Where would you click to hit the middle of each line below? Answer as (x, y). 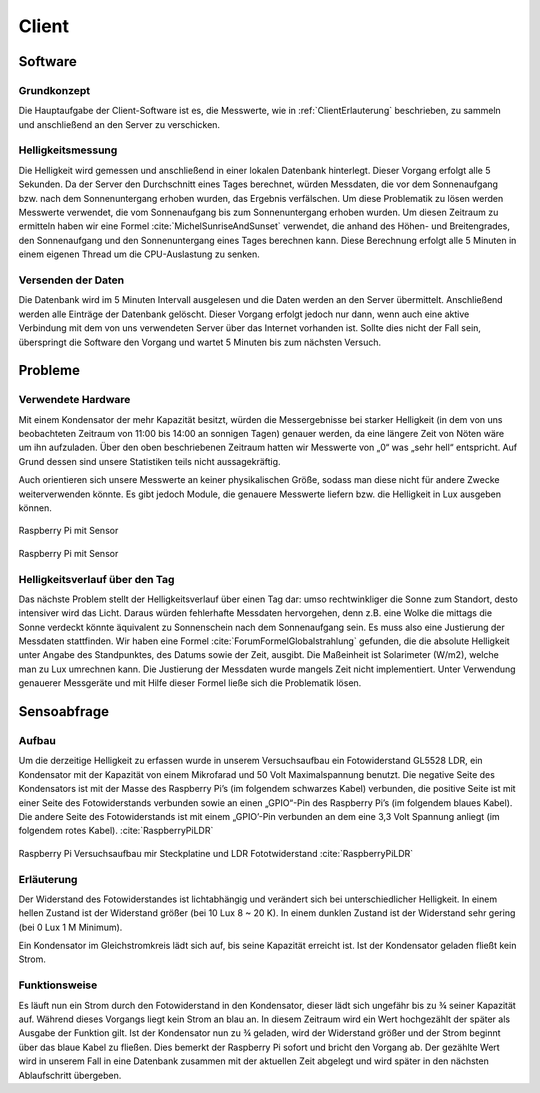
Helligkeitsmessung (68, 150)
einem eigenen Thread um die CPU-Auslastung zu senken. (139, 254)
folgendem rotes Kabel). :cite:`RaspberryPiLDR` (116, 831)
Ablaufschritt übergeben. (70, 1075)
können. (35, 508)
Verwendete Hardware (74, 400)
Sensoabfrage (64, 711)
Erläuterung (48, 879)
